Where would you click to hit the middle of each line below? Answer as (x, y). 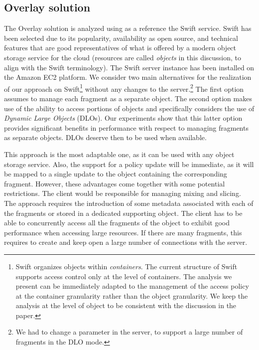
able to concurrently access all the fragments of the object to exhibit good (117, 223)
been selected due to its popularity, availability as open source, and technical (121, 38)
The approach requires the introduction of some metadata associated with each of (129, 203)
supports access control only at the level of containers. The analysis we (124, 276)
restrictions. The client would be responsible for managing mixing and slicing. (123, 193)
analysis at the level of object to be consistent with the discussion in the (126, 305)
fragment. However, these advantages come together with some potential (115, 183)
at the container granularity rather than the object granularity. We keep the (132, 295)
